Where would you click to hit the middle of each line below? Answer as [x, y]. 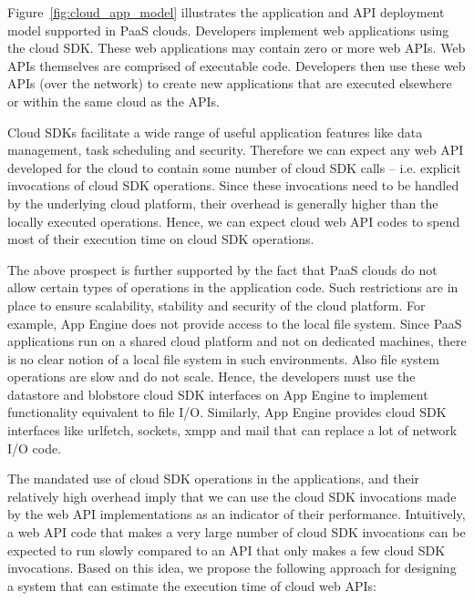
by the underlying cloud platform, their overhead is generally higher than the [223, 203]
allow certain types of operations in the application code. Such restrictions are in [233, 287]
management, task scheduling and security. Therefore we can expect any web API [236, 150]
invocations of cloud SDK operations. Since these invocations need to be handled [233, 185]
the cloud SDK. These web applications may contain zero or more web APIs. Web [237, 48]
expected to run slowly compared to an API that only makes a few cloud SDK [227, 550]
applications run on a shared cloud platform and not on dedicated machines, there [237, 341]
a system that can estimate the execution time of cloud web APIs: [192, 585]
